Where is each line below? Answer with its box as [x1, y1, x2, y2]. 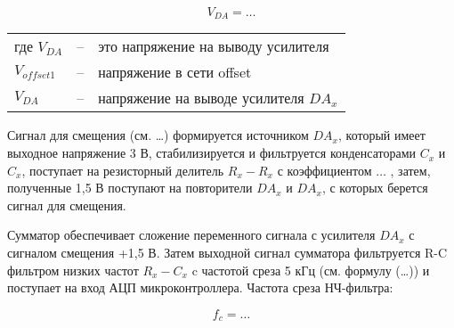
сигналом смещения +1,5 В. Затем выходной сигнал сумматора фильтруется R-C [7, 243, 448, 262]
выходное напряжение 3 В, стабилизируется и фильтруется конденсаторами [7, 143, 417, 162]
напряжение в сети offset [98, 61, 252, 83]
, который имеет [337, 126, 426, 144]
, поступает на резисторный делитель [21, 160, 224, 179]
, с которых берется [321, 178, 428, 197]
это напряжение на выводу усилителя [98, 36, 329, 57]
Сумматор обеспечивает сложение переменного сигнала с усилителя [7, 225, 376, 244]
